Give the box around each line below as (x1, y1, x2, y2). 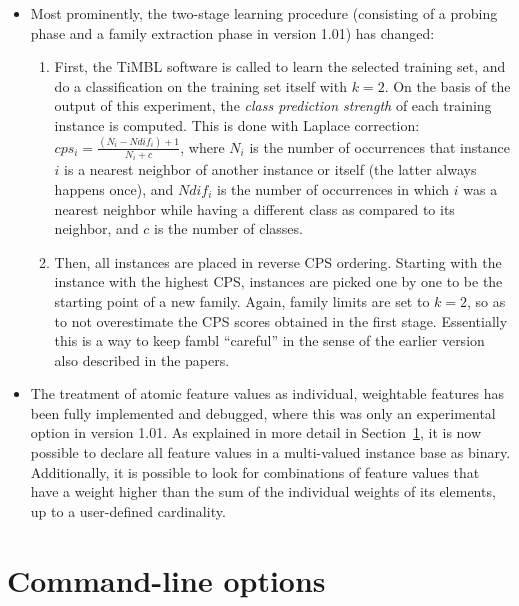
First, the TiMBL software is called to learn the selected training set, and (54, 56, 506, 77)
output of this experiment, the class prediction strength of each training (54, 95, 492, 116)
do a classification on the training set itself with (54, 75, 347, 96)
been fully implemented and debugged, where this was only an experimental (30, 402, 496, 423)
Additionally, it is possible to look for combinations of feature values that (30, 461, 480, 482)
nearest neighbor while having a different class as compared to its (54, 198, 455, 219)
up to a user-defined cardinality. (30, 500, 226, 521)
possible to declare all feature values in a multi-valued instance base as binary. (30, 442, 511, 463)
